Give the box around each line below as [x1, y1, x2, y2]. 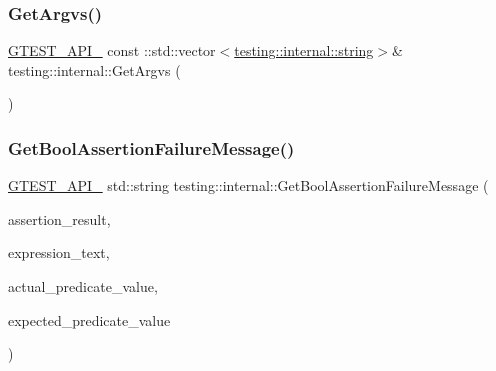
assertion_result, [8, 208, 111, 229]
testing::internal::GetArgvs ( [8, 59, 181, 80]
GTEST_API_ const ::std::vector [8, 40, 216, 61]
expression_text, [8, 242, 110, 263]
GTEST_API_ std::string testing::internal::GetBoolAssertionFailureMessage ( [8, 175, 489, 196]
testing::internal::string [234, 40, 374, 61]
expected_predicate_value [8, 309, 171, 330]
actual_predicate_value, [8, 276, 158, 296]
